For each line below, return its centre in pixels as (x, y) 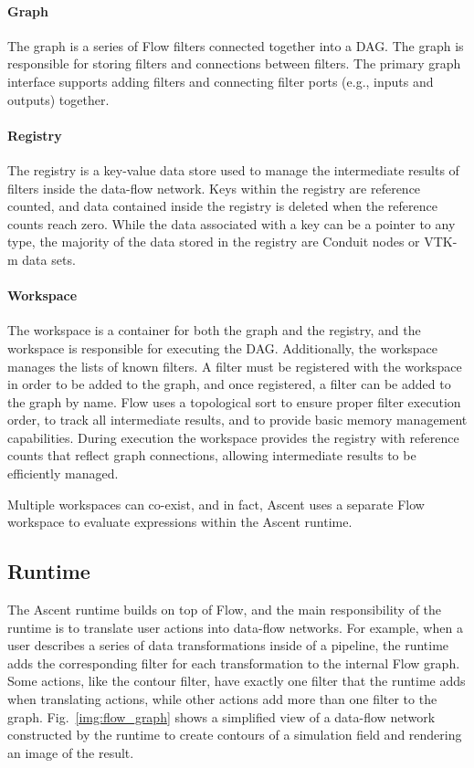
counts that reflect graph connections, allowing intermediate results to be (212, 455)
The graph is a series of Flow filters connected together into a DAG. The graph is (236, 45)
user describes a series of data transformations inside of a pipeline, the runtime (228, 645)
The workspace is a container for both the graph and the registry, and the (214, 330)
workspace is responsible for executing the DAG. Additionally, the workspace (223, 347)
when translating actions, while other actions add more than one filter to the (222, 699)
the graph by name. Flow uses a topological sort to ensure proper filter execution (234, 401)
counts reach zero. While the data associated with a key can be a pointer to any (232, 223)
